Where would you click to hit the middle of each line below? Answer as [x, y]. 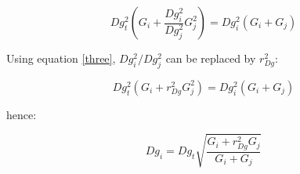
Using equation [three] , [61, 58]
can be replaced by [211, 58]
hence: [22, 114]
